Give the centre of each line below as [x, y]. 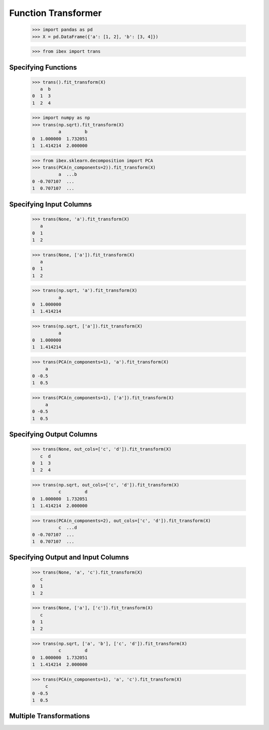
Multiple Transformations [50, 716]
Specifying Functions [43, 67]
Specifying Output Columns [53, 434]
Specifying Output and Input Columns [69, 557]
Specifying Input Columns [51, 204]
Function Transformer [56, 13]
